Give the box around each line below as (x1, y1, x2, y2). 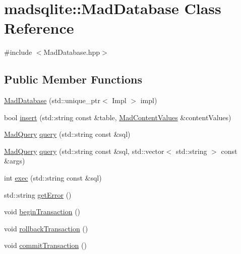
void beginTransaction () (4, 206, 81, 217)
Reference (4, 18, 74, 38)
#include (4, 47, 32, 57)
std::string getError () (4, 189, 72, 200)
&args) (4, 155, 25, 166)
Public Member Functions (4, 71, 142, 87)
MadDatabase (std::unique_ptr (4, 95, 100, 106)
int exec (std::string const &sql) (4, 173, 102, 183)
